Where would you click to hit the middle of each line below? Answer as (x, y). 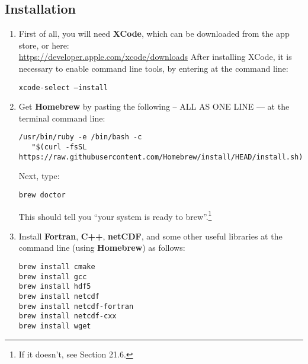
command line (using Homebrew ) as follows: (102, 248)
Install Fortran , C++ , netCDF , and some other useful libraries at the (150, 236)
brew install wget (55, 326)
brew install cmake (57, 267)
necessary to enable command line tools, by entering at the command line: (153, 68)
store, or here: (44, 45)
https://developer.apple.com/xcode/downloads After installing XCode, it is (155, 57)
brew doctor (42, 195)
